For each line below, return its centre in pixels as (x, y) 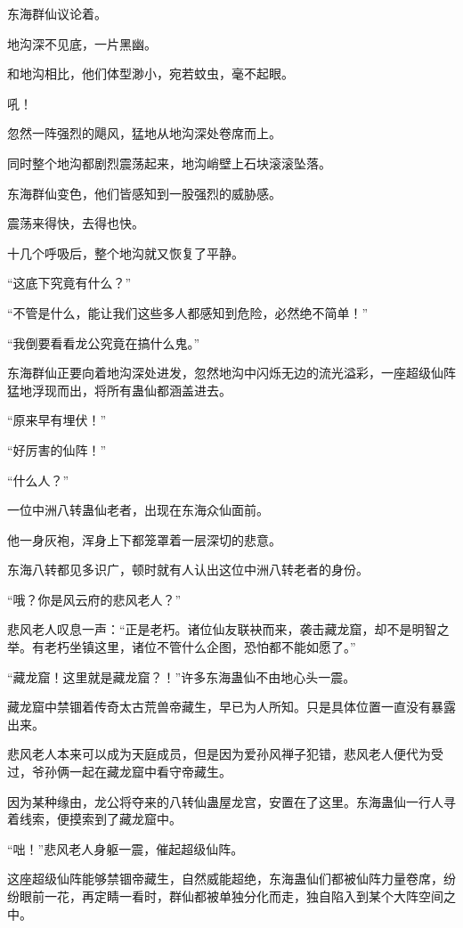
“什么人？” (38, 480)
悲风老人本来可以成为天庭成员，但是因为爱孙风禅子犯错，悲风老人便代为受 (225, 754)
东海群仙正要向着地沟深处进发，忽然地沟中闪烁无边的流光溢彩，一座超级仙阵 (231, 373)
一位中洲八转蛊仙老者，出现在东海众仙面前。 (138, 510)
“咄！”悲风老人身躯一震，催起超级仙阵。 (126, 848)
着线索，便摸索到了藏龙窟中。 (94, 819)
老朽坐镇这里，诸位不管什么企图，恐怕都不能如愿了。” (200, 647)
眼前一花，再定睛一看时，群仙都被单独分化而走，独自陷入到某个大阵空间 (231, 896)
